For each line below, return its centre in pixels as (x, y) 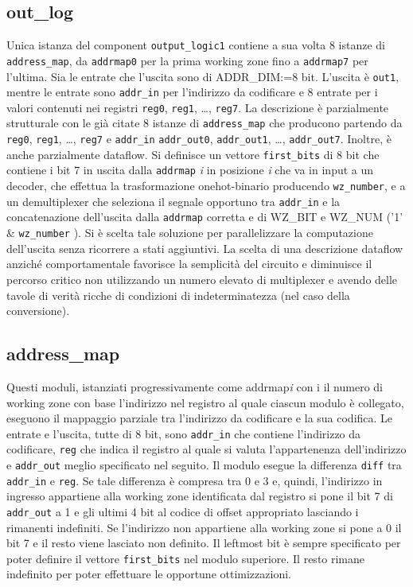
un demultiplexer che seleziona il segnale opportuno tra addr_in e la (173, 201)
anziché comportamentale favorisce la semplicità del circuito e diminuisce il (189, 264)
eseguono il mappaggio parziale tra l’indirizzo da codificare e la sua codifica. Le (200, 418)
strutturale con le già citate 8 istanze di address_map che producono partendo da (205, 123)
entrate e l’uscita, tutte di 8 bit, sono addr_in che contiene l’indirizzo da (184, 433)
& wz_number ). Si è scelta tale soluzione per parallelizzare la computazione (190, 233)
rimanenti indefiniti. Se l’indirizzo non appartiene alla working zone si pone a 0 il (204, 527)
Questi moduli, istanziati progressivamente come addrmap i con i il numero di (195, 386)
